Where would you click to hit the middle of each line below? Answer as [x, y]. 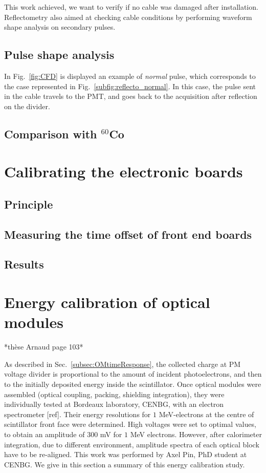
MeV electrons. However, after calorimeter [196, 434]
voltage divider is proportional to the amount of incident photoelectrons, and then [133, 374]
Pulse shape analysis [59, 55]
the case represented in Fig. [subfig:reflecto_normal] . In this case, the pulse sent [130, 86]
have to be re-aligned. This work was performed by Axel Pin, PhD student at [126, 454]
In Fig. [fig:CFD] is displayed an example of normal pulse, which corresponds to [130, 76]
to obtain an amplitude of [45, 434]
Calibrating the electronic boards [124, 171]
